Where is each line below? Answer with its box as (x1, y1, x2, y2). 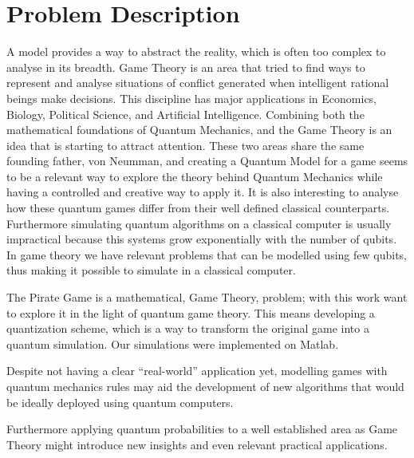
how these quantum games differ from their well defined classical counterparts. (6, 199, 390, 216)
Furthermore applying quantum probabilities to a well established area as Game (6, 420, 398, 437)
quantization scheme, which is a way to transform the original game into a (6, 320, 369, 337)
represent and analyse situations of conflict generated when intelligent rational (6, 74, 389, 91)
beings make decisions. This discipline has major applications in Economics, (6, 89, 377, 106)
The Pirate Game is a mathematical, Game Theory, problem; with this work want (6, 289, 408, 306)
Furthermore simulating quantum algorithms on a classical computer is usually (6, 215, 392, 231)
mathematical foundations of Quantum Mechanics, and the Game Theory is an (6, 121, 392, 138)
